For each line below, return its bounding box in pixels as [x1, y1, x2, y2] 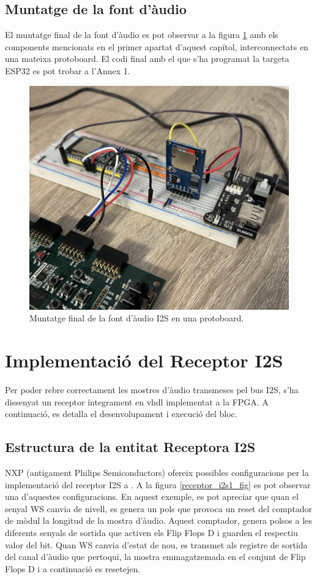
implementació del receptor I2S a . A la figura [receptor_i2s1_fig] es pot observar [5, 478, 311, 491]
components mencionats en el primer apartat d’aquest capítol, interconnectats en [5, 40, 308, 53]
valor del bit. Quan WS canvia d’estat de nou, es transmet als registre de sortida [5, 538, 308, 551]
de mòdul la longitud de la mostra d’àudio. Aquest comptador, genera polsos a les [5, 514, 312, 527]
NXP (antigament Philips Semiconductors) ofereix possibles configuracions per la [5, 466, 309, 479]
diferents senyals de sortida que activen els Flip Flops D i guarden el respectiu [5, 526, 298, 539]
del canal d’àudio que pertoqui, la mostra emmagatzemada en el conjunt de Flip [5, 550, 306, 563]
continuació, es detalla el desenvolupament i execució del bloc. [5, 407, 237, 420]
